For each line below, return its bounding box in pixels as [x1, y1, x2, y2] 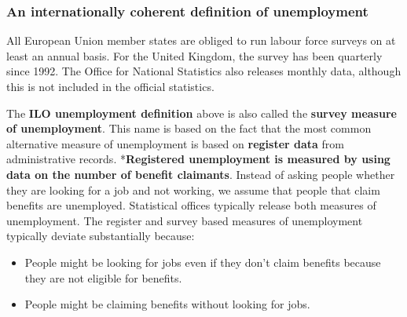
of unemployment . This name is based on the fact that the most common [6, 120, 372, 137]
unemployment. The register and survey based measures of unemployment [6, 212, 363, 228]
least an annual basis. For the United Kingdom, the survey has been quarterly [6, 47, 383, 64]
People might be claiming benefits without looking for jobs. [24, 296, 310, 312]
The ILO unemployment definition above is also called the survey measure [6, 104, 397, 121]
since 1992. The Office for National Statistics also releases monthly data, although [6, 63, 401, 79]
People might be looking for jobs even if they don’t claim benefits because [24, 253, 381, 270]
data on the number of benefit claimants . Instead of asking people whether [6, 166, 395, 182]
